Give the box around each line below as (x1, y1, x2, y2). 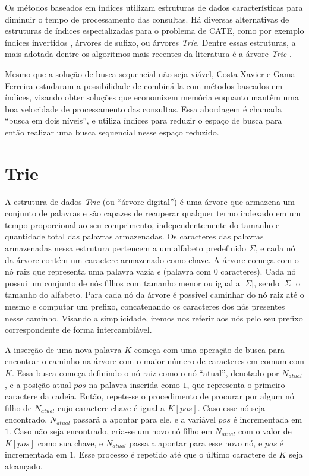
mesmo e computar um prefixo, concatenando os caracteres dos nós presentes (5, 300, 285, 312)
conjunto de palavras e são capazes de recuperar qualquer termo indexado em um (5, 207, 301, 219)
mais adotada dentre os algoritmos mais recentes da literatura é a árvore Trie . (5, 48, 292, 60)
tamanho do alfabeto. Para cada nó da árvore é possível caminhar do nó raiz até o (5, 288, 304, 301)
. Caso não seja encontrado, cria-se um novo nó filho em (9, 424, 213, 437)
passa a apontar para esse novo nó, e (129, 436, 263, 449)
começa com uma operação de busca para (134, 343, 285, 355)
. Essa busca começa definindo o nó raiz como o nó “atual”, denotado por (11, 366, 279, 379)
